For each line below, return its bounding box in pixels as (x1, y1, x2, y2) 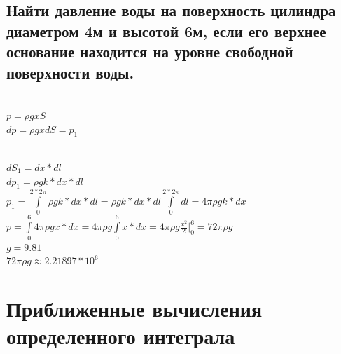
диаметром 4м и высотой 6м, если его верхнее (6, 20, 326, 41)
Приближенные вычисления (6, 294, 263, 322)
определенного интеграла (6, 322, 235, 350)
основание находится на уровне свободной (6, 41, 293, 62)
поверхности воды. (6, 61, 134, 83)
